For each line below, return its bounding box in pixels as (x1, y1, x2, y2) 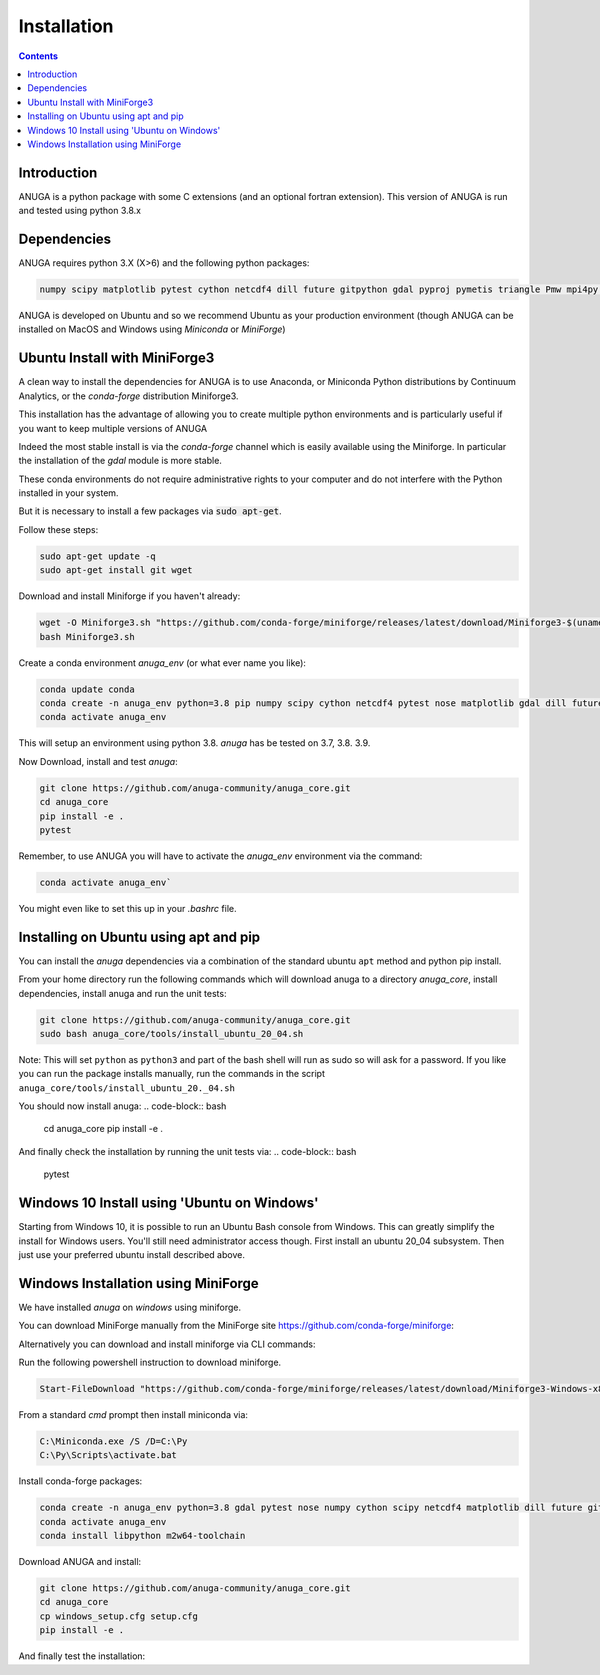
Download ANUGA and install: (18, 1556, 142, 1568)
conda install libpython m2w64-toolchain (39, 1530, 246, 1542)
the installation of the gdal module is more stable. (18, 455, 222, 467)
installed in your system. (18, 487, 119, 499)
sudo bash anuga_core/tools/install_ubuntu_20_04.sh (39, 1028, 304, 1039)
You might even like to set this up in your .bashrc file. (18, 902, 237, 914)
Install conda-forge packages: (18, 1475, 143, 1487)
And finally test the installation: (18, 1650, 146, 1662)
